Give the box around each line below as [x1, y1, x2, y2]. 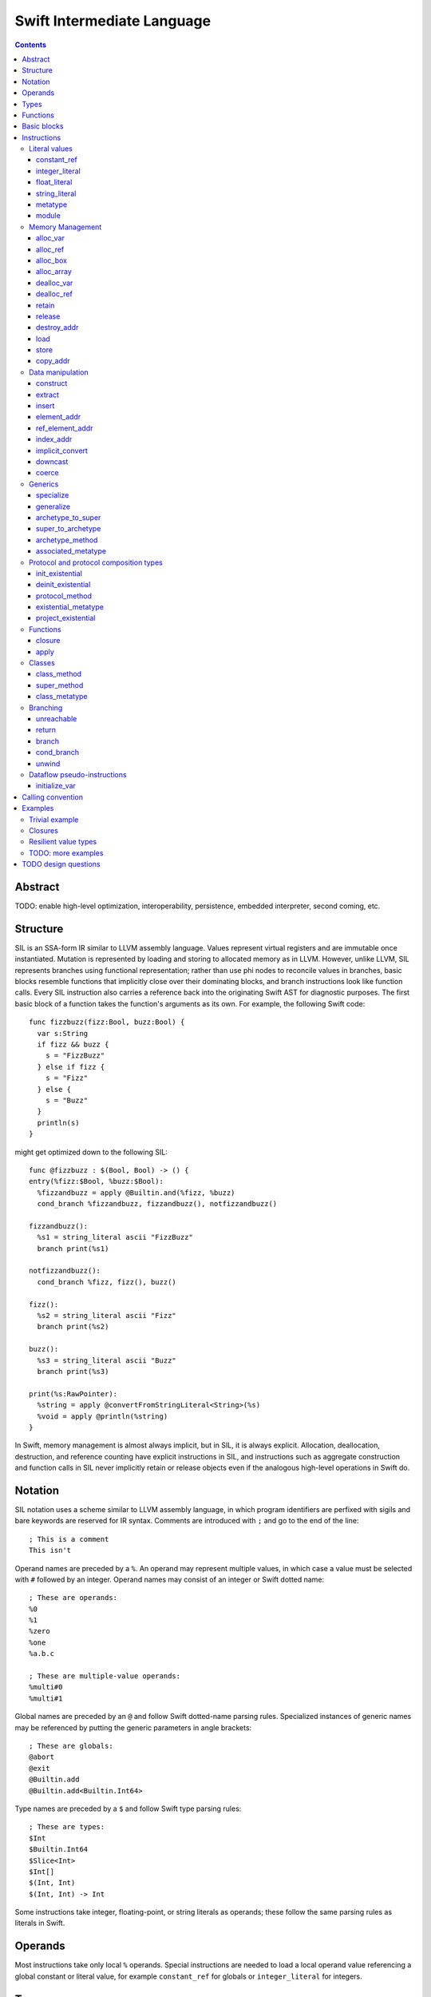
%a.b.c [29, 1650, 55, 1658]
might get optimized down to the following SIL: [14, 1147, 168, 1157]
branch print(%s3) [37, 1367, 109, 1376]
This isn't [29, 1546, 72, 1555]
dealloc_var [36, 278, 73, 288]
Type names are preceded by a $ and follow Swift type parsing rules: [14, 1804, 242, 1813]
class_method [36, 669, 82, 679]
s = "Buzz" [45, 1095, 89, 1105]
